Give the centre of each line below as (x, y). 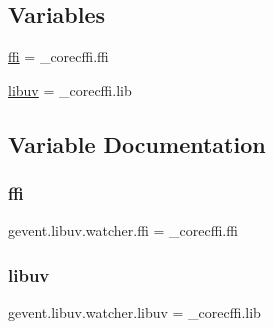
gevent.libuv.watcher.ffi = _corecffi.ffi (123, 230)
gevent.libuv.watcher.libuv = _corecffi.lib (134, 312)
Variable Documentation (137, 143)
